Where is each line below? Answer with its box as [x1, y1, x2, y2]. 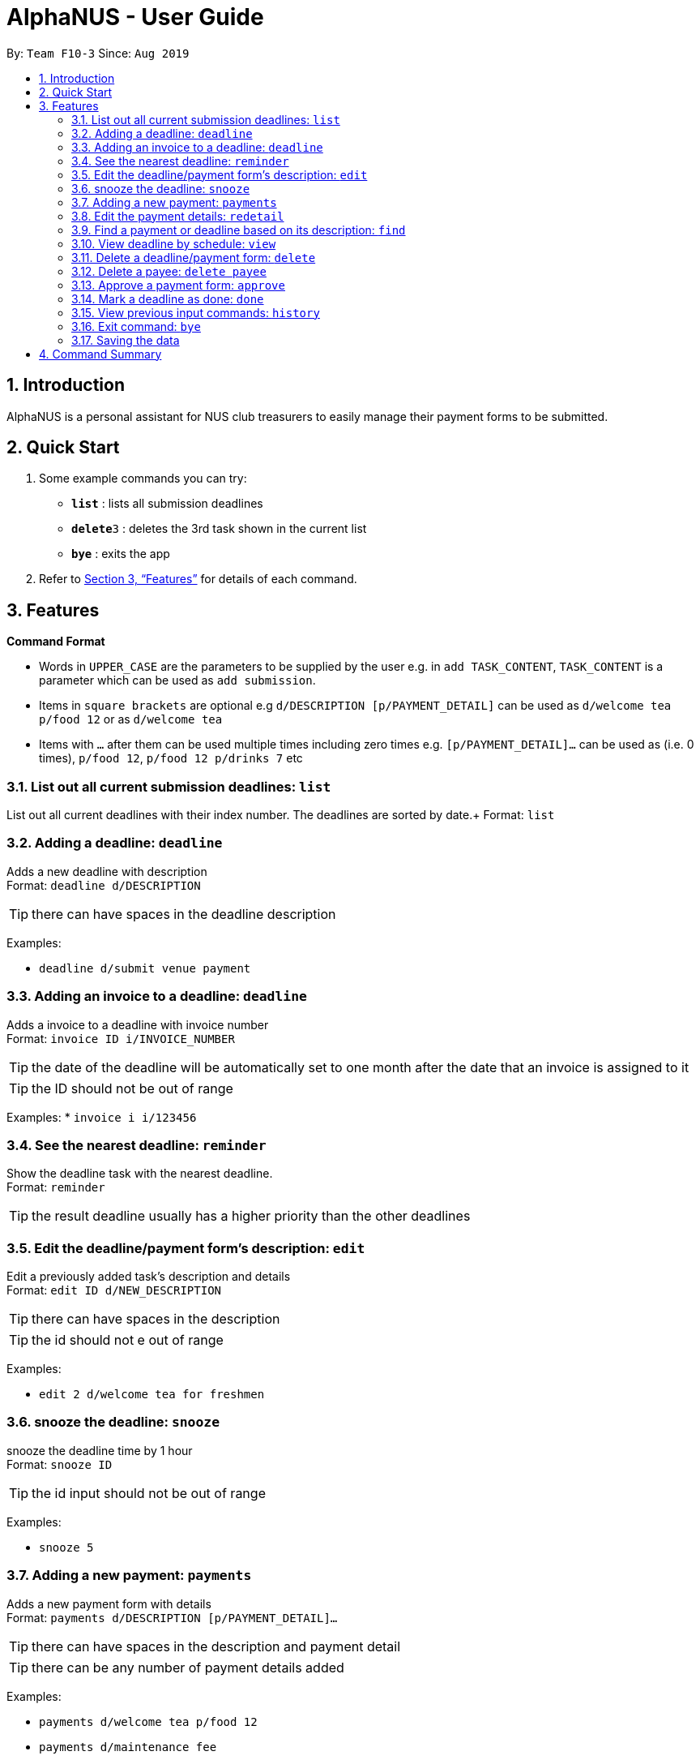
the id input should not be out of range [32, 1484, 266, 1501]
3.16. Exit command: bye [71, 319, 201, 333]
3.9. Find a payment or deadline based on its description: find [71, 222, 406, 237]
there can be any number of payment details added [32, 1659, 344, 1676]
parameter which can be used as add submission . [39, 673, 316, 688]
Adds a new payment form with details [6, 1596, 211, 1611]
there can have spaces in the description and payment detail [32, 1638, 401, 1655]
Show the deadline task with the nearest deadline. [6, 1166, 273, 1181]
